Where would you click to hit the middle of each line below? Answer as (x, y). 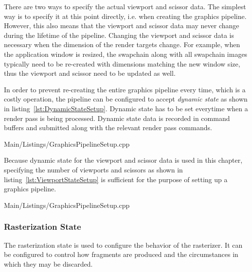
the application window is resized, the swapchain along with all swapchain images (126, 54)
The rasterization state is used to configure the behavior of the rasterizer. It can (123, 245)
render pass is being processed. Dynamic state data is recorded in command (117, 118)
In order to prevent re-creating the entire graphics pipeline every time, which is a (125, 89)
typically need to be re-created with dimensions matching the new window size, (122, 63)
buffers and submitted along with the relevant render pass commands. (108, 127)
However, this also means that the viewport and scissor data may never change (122, 25)
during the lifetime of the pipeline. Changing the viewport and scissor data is (119, 35)
